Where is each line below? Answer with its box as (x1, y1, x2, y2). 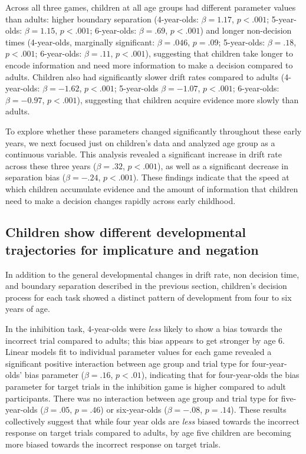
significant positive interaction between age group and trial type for (5, 357, 249, 369)
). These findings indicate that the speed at (133, 171, 289, 183)
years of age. (5, 302, 50, 315)
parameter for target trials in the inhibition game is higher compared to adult (5, 380, 287, 393)
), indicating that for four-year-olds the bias (141, 369, 300, 381)
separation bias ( (5, 171, 66, 183)
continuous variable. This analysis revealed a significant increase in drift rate (5, 148, 282, 160)
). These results (231, 403, 287, 416)
